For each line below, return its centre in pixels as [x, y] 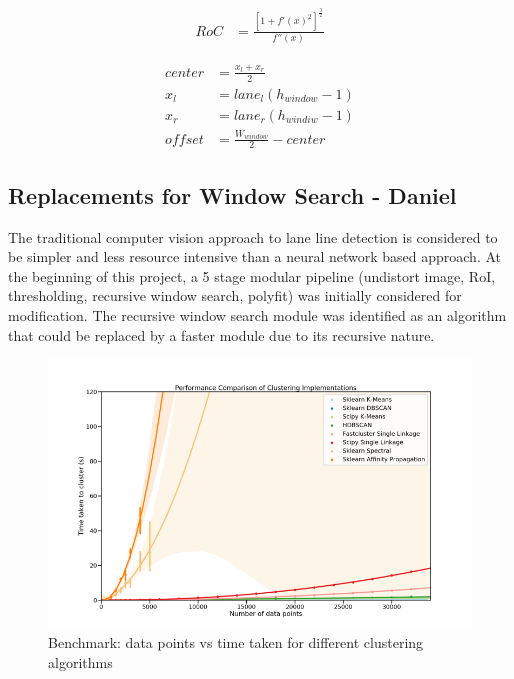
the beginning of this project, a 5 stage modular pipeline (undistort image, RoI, [252, 275]
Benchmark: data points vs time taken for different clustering [236, 642]
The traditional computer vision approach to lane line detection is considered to [253, 236]
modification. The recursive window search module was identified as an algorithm [257, 315]
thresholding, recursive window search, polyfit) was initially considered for [235, 295]
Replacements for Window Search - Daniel [232, 194]
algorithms [80, 661]
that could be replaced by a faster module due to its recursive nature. [221, 334]
